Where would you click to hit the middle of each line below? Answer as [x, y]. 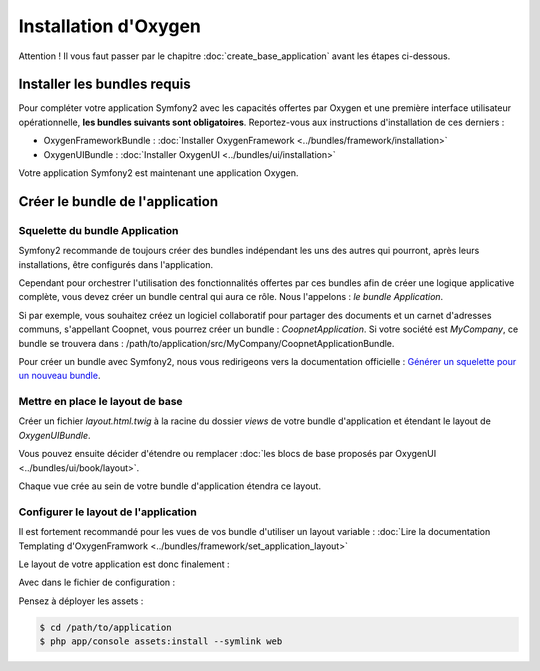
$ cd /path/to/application [105, 627]
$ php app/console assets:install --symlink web [161, 641]
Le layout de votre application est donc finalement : [124, 564]
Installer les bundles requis [104, 84]
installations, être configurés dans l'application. [116, 264]
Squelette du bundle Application [98, 230]
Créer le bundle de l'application [118, 201]
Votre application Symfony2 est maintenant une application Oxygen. [158, 173]
